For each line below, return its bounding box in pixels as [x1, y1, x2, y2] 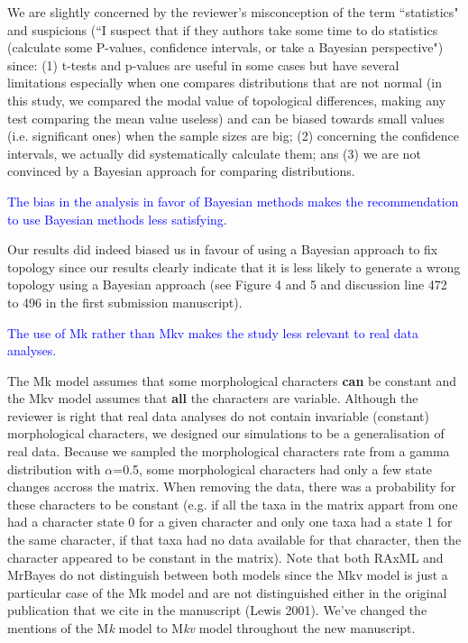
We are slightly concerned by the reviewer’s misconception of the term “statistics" [7, 3, 459, 21]
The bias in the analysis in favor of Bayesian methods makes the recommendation [7, 191, 459, 210]
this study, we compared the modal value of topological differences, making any [7, 90, 446, 109]
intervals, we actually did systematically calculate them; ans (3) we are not [7, 143, 421, 162]
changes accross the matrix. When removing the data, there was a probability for [7, 477, 456, 496]
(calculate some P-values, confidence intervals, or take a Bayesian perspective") [7, 38, 444, 57]
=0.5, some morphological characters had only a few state [113, 459, 433, 478]
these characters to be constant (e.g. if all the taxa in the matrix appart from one [7, 494, 458, 513]
